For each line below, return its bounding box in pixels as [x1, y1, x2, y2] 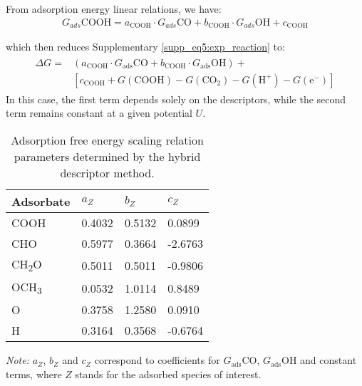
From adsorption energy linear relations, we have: [6, 1, 222, 16]
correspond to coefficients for [94, 353, 220, 367]
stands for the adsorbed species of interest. [75, 366, 262, 381]
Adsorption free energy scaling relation [11, 131, 204, 148]
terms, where [6, 366, 62, 381]
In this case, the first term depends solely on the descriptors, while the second [6, 91, 346, 106]
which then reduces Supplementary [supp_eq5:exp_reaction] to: [6, 39, 285, 54]
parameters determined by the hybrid [14, 147, 201, 165]
